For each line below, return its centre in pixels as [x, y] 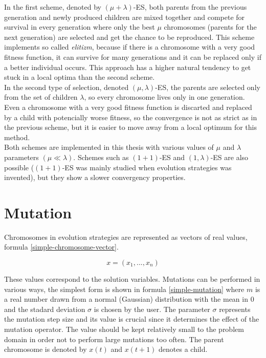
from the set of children [41, 97]
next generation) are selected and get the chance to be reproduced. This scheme [129, 37]
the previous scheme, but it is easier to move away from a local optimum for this [130, 127]
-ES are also [229, 157]
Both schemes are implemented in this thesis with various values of [109, 147]
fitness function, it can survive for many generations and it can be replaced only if [133, 57]
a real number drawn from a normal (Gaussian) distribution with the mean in [126, 299]
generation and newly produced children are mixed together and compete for [125, 17]
